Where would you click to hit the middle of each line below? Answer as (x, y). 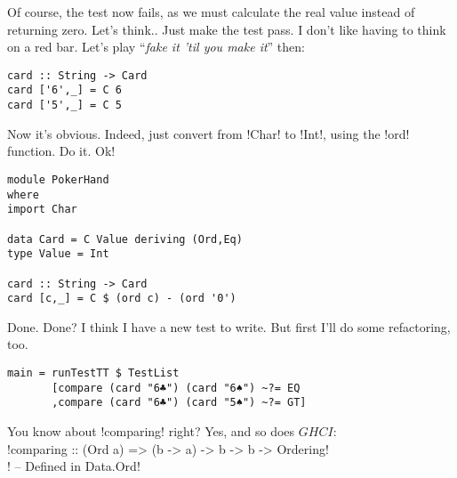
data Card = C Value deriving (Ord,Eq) (125, 239)
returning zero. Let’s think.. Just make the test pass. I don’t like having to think (227, 29)
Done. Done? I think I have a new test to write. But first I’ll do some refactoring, (229, 326)
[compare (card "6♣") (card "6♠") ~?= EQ (176, 388)
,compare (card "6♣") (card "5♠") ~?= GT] (179, 403)
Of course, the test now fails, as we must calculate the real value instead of (211, 12)
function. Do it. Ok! (61, 151)
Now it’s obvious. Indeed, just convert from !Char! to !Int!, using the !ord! (208, 133)
